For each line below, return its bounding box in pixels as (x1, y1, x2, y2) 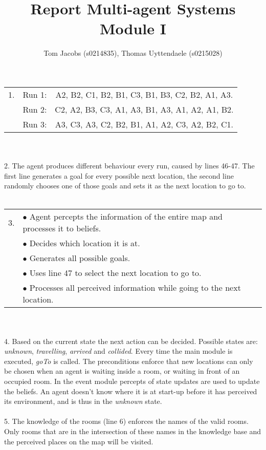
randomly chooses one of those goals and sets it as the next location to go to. (4, 180, 246, 191)
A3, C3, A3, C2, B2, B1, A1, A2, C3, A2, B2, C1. (55, 118, 233, 130)
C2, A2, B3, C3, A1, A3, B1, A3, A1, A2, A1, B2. (55, 103, 234, 115)
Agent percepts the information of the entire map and (29, 210, 223, 223)
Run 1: (23, 88, 47, 100)
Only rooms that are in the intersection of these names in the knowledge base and (4, 426, 261, 436)
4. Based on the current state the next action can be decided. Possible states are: (4, 335, 258, 346)
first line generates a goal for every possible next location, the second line (4, 170, 234, 181)
